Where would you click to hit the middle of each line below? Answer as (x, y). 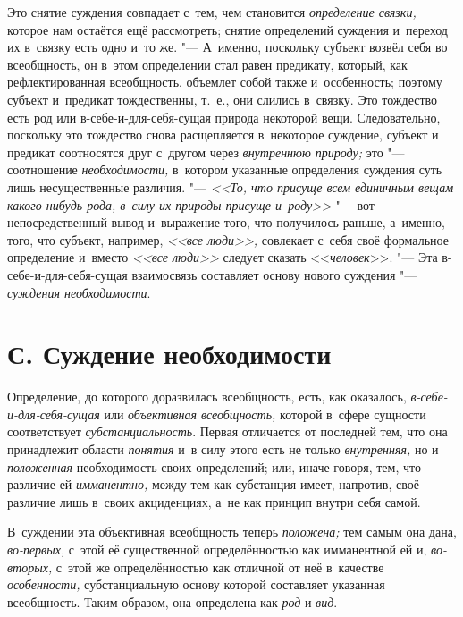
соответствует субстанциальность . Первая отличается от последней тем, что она (227, 431)
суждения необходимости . (79, 292)
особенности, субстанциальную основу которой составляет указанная (196, 584)
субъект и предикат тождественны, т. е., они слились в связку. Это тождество (223, 99)
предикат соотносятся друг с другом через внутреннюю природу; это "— (206, 152)
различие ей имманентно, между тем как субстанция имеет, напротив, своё (213, 484)
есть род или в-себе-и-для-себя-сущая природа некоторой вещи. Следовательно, (224, 117)
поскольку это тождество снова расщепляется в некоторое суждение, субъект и (223, 135)
